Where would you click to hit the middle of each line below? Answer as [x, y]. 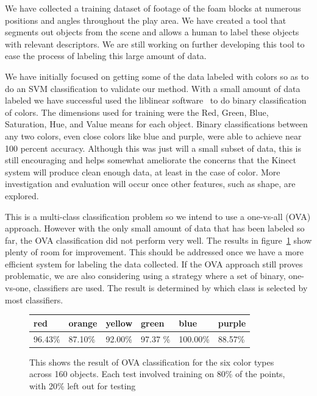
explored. [22, 195]
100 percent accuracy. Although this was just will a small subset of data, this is [153, 148]
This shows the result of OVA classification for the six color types [152, 362]
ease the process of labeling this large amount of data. [106, 56]
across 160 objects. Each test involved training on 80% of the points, [157, 374]
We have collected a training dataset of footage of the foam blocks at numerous [153, 8]
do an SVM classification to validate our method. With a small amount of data [153, 88]
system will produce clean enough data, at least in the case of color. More [143, 171]
